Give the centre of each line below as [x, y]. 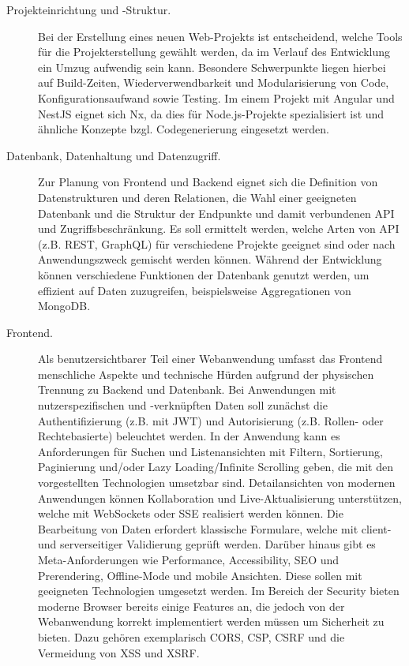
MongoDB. [64, 306]
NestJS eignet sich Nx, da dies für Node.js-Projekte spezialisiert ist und [211, 113]
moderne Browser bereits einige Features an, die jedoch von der [191, 606]
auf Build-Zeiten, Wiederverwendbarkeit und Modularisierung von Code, [214, 82]
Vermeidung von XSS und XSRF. [119, 652]
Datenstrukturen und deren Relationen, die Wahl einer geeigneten [197, 197]
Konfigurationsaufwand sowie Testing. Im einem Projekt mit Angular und [216, 97]
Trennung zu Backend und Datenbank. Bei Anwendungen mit [187, 389]
